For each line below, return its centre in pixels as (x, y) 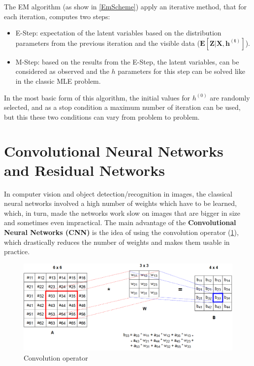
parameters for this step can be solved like (181, 71)
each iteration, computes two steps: (57, 16)
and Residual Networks (84, 170)
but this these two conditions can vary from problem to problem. (102, 116)
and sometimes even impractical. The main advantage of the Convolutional (120, 222)
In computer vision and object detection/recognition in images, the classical (118, 193)
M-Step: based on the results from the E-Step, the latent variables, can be (127, 61)
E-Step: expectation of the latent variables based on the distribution (118, 33)
